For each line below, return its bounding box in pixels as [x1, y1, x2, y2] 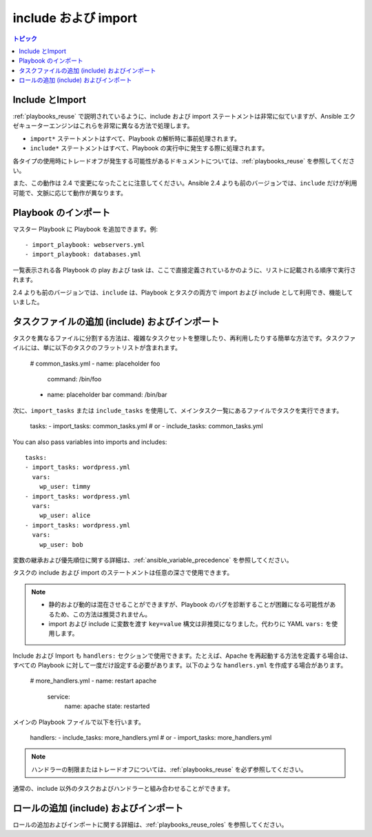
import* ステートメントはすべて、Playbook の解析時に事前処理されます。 [30, 134, 241, 143]
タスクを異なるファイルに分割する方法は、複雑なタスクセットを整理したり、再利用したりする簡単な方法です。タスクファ [12, 334, 356, 342]
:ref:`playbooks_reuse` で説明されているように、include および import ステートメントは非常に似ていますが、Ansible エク [12, 112, 356, 121]
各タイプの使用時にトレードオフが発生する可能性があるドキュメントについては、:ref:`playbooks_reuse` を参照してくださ [12, 157, 355, 165]
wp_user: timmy [39, 483, 91, 491]
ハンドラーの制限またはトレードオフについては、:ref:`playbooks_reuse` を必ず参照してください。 [31, 765, 307, 774]
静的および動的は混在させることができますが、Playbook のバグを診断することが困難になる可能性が [48, 601, 330, 609]
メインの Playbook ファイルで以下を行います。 [12, 718, 145, 726]
